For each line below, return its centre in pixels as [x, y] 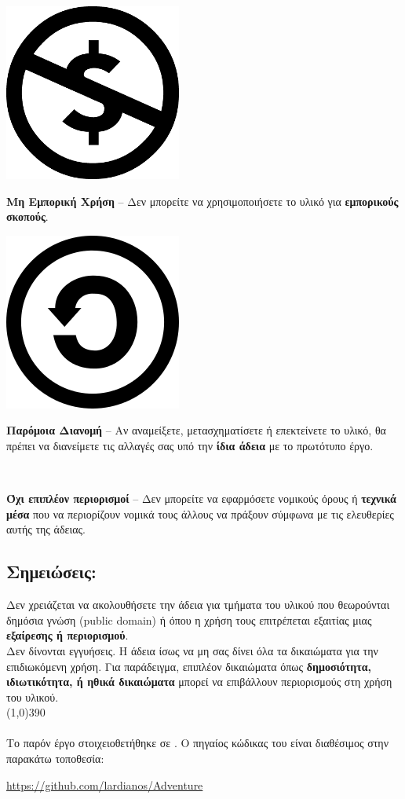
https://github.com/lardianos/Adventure [105, 784]
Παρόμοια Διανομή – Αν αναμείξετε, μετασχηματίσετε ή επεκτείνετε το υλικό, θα [196, 430]
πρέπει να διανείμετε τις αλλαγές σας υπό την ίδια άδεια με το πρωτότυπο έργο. [190, 445]
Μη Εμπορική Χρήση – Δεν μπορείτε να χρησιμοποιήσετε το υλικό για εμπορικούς [202, 201]
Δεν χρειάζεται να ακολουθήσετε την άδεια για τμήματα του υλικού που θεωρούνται [198, 605]
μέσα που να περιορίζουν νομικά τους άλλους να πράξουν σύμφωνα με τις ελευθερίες [200, 513]
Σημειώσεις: [51, 572]
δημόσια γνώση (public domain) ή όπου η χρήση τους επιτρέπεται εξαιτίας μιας [189, 619]
